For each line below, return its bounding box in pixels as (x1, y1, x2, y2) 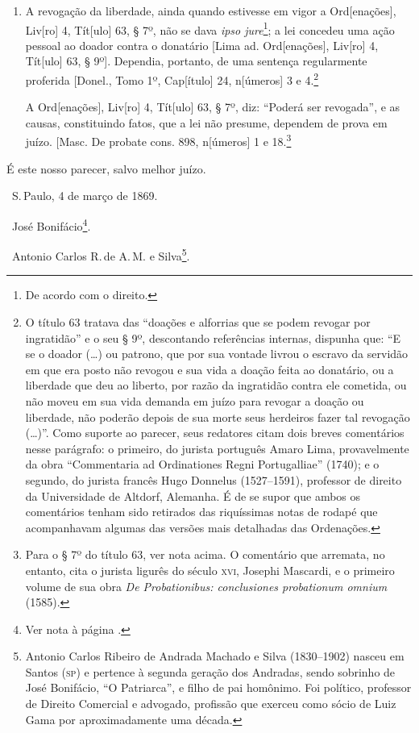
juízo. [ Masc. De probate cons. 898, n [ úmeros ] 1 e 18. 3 (25, 131, 292, 150)
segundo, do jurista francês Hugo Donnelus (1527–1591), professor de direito (25, 471, 402, 488)
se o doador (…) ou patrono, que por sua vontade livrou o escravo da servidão (25, 345, 409, 362)
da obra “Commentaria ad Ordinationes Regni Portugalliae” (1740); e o (25, 456, 380, 473)
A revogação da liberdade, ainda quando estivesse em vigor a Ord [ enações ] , (25, 2, 396, 19)
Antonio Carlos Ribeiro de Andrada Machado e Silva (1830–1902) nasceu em (25, 648, 404, 664)
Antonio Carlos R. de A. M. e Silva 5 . (11, 245, 190, 264)
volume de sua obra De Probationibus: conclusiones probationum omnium (25, 577, 388, 594)
